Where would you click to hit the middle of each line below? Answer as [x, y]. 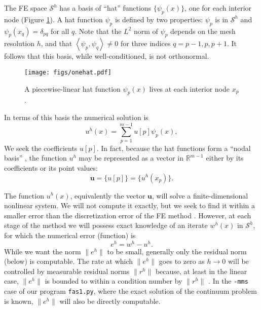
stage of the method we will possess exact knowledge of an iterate [106, 225]
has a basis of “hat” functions [105, 8]
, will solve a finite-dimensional [200, 195]
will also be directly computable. [110, 301]
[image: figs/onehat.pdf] [68, 72]
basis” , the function [35, 158]
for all [60, 31]
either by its [225, 158]
